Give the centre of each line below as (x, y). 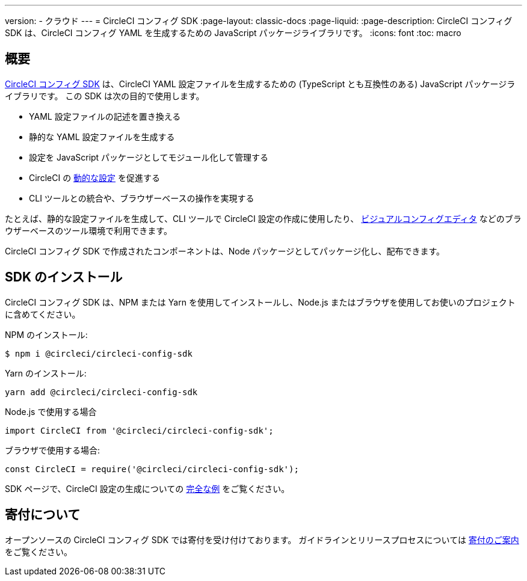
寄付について (43, 515)
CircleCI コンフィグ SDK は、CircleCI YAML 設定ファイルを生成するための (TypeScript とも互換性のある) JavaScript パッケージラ (260, 84)
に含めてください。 (43, 314)
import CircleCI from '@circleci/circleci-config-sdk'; (139, 430)
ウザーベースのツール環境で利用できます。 (88, 230)
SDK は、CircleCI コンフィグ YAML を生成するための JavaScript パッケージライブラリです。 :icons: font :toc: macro (233, 33)
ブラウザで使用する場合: (53, 450)
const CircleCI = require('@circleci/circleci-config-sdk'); (152, 469)
